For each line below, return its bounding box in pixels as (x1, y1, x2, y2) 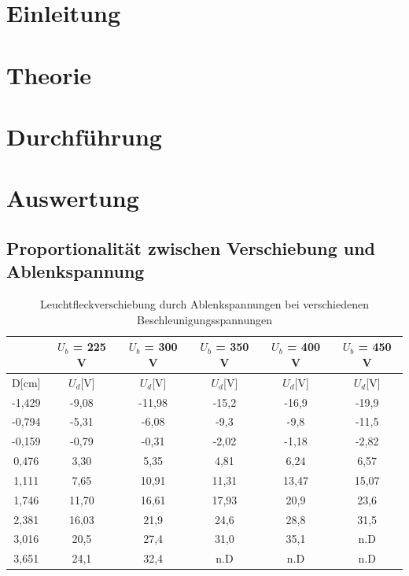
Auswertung (6, 182, 139, 214)
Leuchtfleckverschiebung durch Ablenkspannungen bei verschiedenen (40, 296, 369, 312)
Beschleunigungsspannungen (137, 311, 272, 327)
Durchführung (6, 120, 162, 152)
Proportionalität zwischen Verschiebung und (6, 235, 376, 260)
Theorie (6, 58, 92, 90)
